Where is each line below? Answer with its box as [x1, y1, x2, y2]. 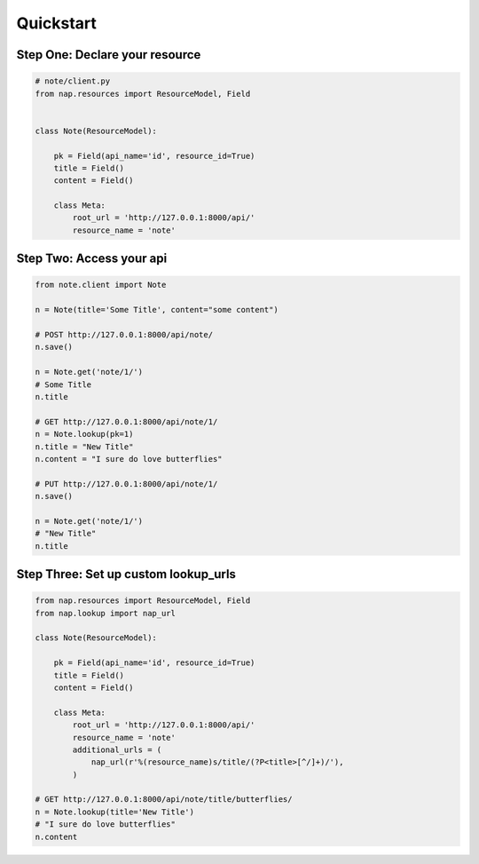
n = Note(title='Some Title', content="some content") [35, 305, 279, 315]
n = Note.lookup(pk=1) [35, 429, 134, 440]
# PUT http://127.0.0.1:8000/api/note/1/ [35, 479, 218, 488]
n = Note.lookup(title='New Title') [35, 806, 195, 817]
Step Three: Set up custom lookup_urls [16, 567, 237, 582]
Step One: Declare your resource [16, 47, 201, 62]
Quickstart [16, 13, 98, 33]
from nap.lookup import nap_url [35, 608, 177, 618]
